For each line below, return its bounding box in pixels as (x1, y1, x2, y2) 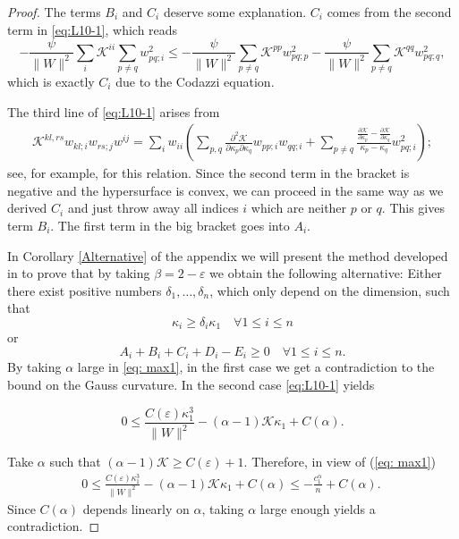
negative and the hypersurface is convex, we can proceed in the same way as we (7, 181, 444, 199)
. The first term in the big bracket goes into (50, 215, 290, 234)
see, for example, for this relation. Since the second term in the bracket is (7, 164, 410, 182)
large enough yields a (259, 499, 376, 518)
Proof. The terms (7, 3, 101, 21)
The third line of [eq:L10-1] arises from (7, 102, 220, 121)
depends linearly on (82, 499, 190, 518)
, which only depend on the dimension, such (209, 281, 450, 299)
